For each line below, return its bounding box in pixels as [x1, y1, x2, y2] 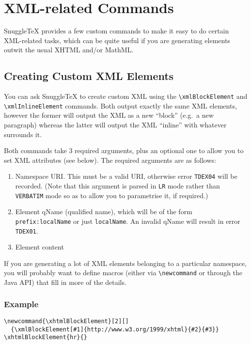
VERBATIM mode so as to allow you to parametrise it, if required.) [15, 190, 208, 200]
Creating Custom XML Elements [4, 68, 174, 83]
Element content [15, 242, 64, 252]
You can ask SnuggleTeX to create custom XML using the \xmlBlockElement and [4, 91, 248, 101]
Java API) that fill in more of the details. [4, 277, 126, 287]
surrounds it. [4, 129, 42, 139]
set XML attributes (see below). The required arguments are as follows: [4, 155, 216, 165]
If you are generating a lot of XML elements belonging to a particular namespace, [4, 258, 247, 268]
